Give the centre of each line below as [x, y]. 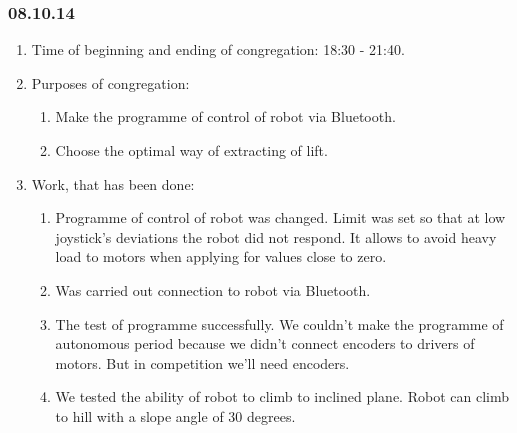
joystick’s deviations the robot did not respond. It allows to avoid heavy [276, 236]
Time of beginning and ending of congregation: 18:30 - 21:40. [218, 49]
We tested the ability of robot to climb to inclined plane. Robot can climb [282, 396]
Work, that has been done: [113, 183]
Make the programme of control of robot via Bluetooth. [225, 116]
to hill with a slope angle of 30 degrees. [175, 415]
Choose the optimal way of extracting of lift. [191, 150]
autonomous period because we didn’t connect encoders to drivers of [265, 343]
